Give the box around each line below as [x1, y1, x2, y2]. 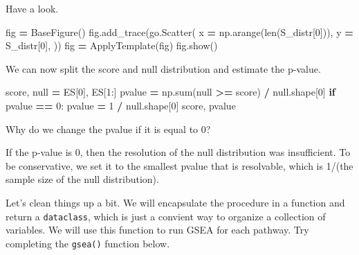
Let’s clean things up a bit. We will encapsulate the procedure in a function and [6, 195, 345, 209]
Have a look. [6, 1, 59, 15]
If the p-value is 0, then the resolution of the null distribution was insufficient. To [6, 145, 351, 159]
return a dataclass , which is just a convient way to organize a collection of [6, 209, 326, 223]
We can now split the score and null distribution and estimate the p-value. [6, 61, 321, 76]
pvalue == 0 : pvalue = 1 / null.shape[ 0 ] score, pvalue [6, 98, 236, 112]
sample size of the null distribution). [6, 172, 159, 186]
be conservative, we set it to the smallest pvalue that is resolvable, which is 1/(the [6, 158, 353, 173]
